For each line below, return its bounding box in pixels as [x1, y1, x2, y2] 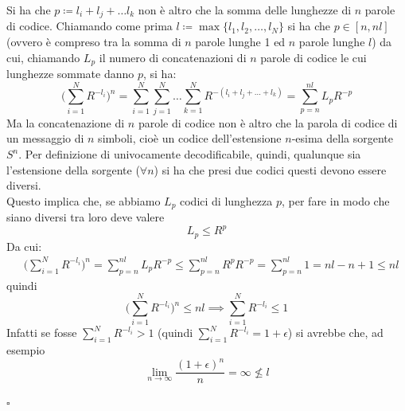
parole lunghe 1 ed [195, 33, 286, 50]
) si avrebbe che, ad [287, 324, 384, 341]
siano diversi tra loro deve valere [6, 209, 165, 225]
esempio [6, 342, 45, 358]
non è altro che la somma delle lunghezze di [138, 2, 352, 18]
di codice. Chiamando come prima [6, 18, 173, 34]
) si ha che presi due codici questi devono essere [154, 161, 387, 178]
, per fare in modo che [282, 192, 390, 209]
